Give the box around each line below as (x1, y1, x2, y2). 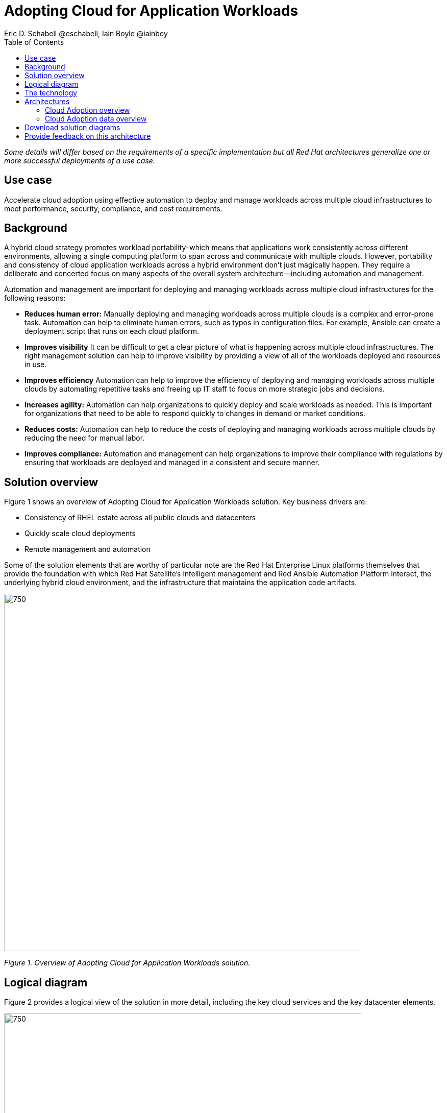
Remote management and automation (24, 545, 151, 554)
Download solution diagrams (24, 123, 120, 132)
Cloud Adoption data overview (45, 114, 147, 123)
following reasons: (4, 294, 66, 303)
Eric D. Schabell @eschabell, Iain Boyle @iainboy (4, 29, 168, 38)
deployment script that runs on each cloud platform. (24, 327, 200, 336)
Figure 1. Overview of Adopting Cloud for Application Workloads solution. (4, 958, 251, 967)
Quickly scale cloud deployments (24, 529, 136, 538)
